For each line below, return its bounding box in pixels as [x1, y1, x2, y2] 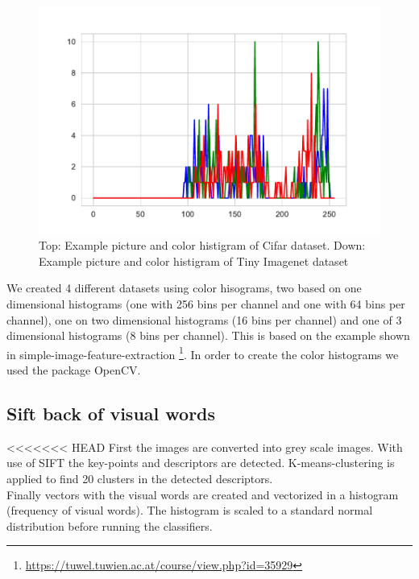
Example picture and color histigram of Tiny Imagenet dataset [39, 252, 349, 269]
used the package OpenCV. [6, 362, 141, 378]
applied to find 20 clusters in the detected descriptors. [6, 470, 273, 487]
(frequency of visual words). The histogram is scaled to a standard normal [6, 502, 373, 519]
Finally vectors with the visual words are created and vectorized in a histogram [6, 486, 399, 502]
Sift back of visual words [6, 401, 216, 426]
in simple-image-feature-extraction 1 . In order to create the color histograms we [6, 343, 399, 362]
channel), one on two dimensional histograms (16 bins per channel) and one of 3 [6, 311, 402, 328]
